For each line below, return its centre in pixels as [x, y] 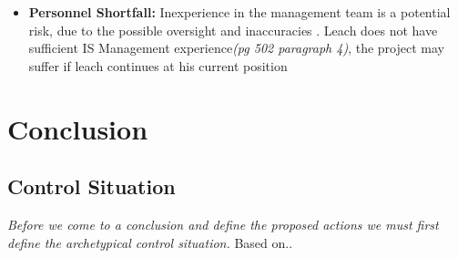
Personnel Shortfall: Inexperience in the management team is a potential [239, 12]
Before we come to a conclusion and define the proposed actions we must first [223, 224]
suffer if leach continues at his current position [158, 65]
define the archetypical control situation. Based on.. [150, 242]
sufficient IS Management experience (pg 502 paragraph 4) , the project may [236, 48]
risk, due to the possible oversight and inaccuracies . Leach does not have [233, 30]
